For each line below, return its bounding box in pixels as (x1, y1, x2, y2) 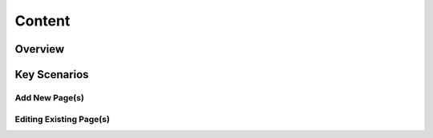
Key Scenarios (14, 68, 89, 81)
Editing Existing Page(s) (14, 113, 110, 124)
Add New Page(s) (14, 92, 84, 103)
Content (14, 12, 71, 30)
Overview (14, 42, 65, 56)
